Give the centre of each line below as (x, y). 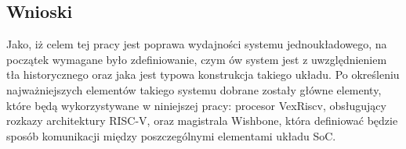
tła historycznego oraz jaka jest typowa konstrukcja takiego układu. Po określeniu (203, 74)
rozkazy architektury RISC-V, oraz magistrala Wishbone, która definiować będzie (202, 121)
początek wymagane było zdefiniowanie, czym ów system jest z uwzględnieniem (197, 59)
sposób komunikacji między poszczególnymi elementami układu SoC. (171, 135)
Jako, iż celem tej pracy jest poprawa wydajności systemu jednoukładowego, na (197, 44)
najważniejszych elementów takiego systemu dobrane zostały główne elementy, (194, 89)
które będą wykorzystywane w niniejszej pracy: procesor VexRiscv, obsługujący (196, 105)
